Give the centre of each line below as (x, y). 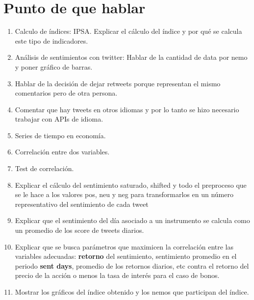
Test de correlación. (44, 168)
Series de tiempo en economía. (60, 135)
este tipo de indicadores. (51, 40)
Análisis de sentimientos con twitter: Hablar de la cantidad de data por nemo (131, 57)
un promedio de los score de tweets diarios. (79, 230)
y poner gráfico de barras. (54, 66)
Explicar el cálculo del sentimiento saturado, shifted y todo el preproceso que (131, 185)
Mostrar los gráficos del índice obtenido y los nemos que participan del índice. (132, 292)
